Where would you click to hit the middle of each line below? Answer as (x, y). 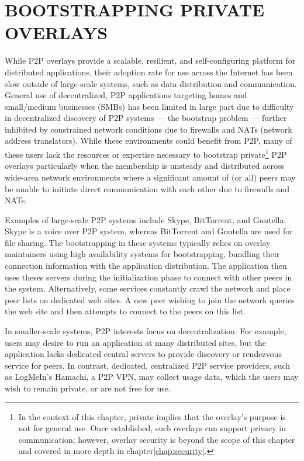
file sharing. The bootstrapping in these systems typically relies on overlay (138, 242)
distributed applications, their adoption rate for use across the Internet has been (149, 72)
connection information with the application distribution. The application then (146, 266)
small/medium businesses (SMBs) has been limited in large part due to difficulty (149, 106)
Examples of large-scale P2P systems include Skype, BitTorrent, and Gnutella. (146, 219)
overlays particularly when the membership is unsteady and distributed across (144, 166)
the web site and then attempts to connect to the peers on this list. (125, 311)
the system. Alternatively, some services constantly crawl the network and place (148, 288)
